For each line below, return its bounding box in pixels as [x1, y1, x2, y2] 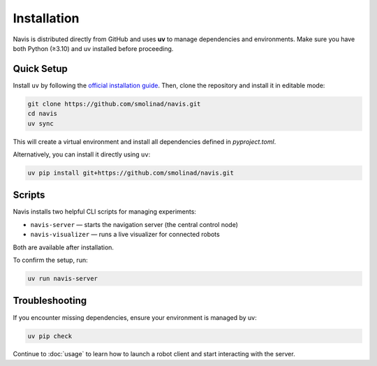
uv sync [27, 119, 54, 127]
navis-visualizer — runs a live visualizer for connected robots [30, 230, 220, 239]
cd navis [27, 110, 58, 118]
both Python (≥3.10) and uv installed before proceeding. [13, 44, 174, 52]
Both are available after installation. [13, 243, 114, 251]
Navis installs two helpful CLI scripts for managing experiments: [13, 207, 197, 216]
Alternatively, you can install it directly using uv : [13, 150, 151, 159]
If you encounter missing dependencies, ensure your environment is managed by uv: [13, 313, 258, 321]
